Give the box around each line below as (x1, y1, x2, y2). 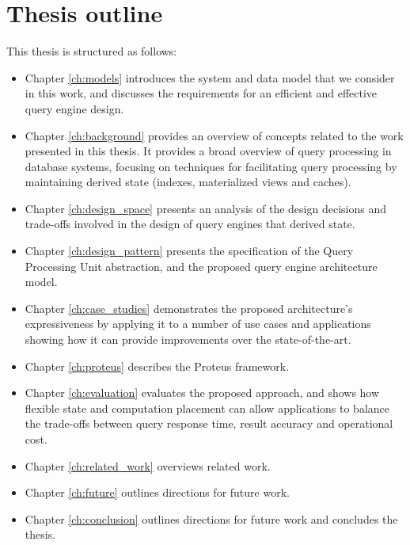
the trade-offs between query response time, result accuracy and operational (25, 415, 393, 432)
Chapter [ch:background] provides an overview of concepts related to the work (25, 127, 404, 143)
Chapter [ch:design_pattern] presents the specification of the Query (25, 242, 354, 259)
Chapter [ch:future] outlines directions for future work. (25, 484, 290, 501)
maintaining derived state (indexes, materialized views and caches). (25, 173, 351, 190)
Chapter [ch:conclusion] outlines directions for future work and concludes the (25, 510, 398, 527)
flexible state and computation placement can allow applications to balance (25, 399, 390, 416)
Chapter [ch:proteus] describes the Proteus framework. (25, 357, 290, 374)
